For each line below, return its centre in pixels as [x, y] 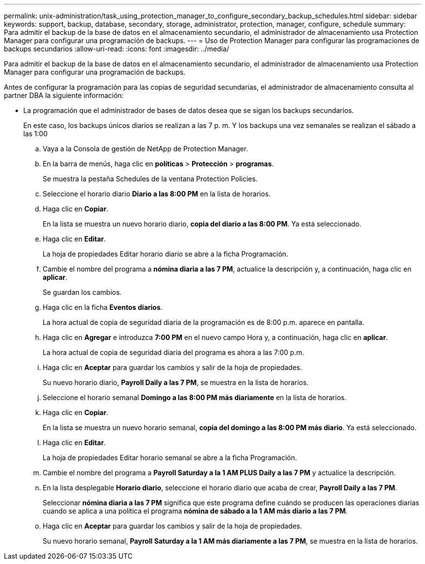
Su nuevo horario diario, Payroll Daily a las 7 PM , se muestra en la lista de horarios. [176, 382]
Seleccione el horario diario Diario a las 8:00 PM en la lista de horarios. [157, 194]
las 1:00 [35, 134]
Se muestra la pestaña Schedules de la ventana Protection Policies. [150, 179]
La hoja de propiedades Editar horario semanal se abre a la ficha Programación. [170, 458]
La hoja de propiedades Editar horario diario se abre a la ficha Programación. [165, 254]
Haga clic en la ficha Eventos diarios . [103, 307]
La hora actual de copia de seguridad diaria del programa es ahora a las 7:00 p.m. [173, 352]
